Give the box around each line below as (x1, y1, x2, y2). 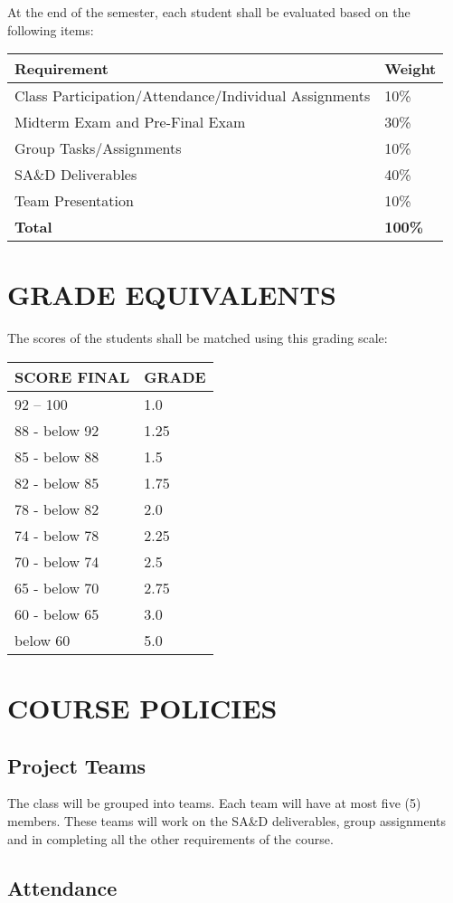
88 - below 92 (14, 419, 99, 441)
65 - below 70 (14, 576, 99, 598)
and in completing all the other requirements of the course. (7, 829, 334, 848)
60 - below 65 (14, 603, 99, 624)
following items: (7, 20, 94, 39)
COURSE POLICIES (7, 689, 278, 727)
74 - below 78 (14, 524, 99, 546)
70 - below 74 (14, 550, 99, 572)
